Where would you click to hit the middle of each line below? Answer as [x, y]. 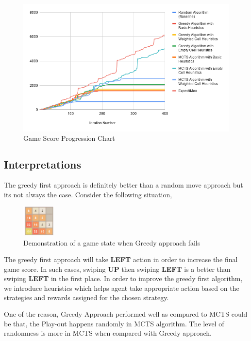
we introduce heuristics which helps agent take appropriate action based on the [122, 288]
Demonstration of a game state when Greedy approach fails [112, 243]
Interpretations [42, 164]
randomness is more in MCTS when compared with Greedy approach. [108, 333]
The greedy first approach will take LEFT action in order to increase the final [121, 259]
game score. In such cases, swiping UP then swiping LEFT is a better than [117, 269]
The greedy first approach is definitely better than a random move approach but [124, 185]
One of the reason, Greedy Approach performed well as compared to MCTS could [126, 313]
